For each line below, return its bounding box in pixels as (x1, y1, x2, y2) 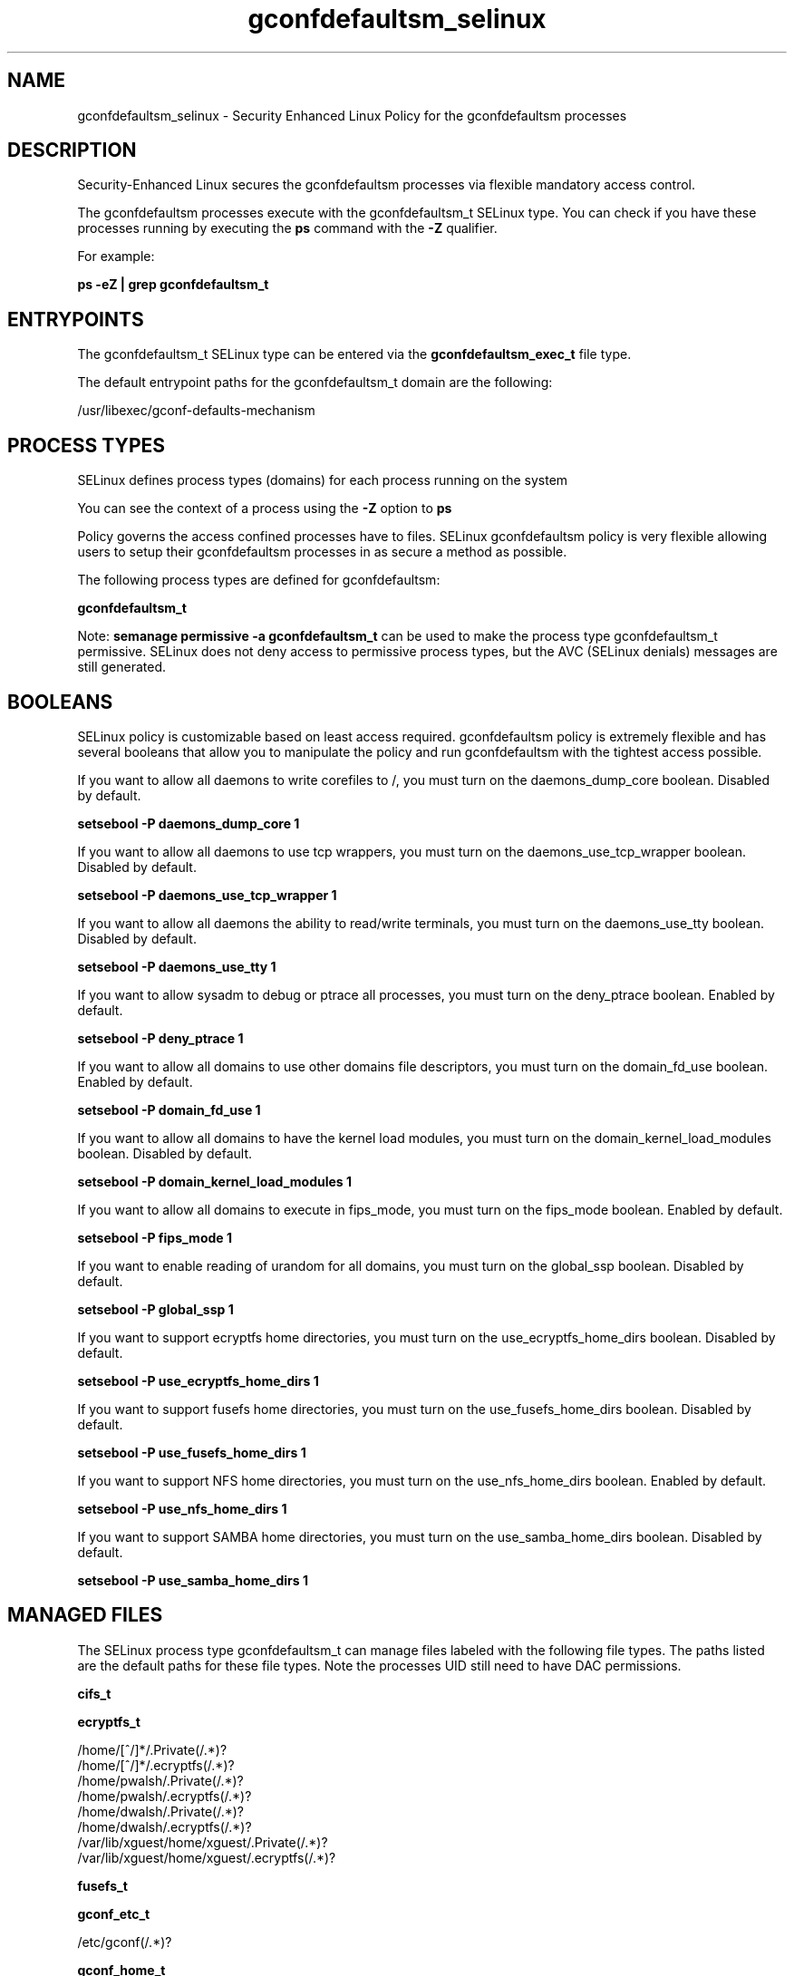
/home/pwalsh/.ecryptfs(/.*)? (77, 1787, 252, 1804)
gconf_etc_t (77, 1905, 150, 1922)
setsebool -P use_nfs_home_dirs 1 (77, 1500, 287, 1516)
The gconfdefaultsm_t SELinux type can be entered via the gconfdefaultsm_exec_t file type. (77, 346, 632, 363)
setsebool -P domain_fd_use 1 (77, 1101, 261, 1118)
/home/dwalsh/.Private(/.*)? (77, 1803, 244, 1819)
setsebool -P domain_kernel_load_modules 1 (77, 1173, 353, 1189)
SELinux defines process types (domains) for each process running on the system (77, 472, 568, 489)
